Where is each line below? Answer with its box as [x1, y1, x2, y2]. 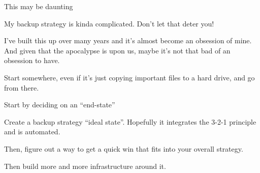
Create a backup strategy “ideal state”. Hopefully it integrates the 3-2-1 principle [4, 116, 256, 127]
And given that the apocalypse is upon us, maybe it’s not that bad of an [4, 45, 231, 55]
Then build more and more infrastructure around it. [4, 160, 166, 171]
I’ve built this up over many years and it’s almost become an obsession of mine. [4, 35, 252, 46]
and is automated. [4, 126, 60, 137]
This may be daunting [4, 1, 73, 11]
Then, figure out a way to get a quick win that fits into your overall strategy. [4, 143, 243, 154]
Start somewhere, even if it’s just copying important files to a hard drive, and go [4, 72, 255, 82]
